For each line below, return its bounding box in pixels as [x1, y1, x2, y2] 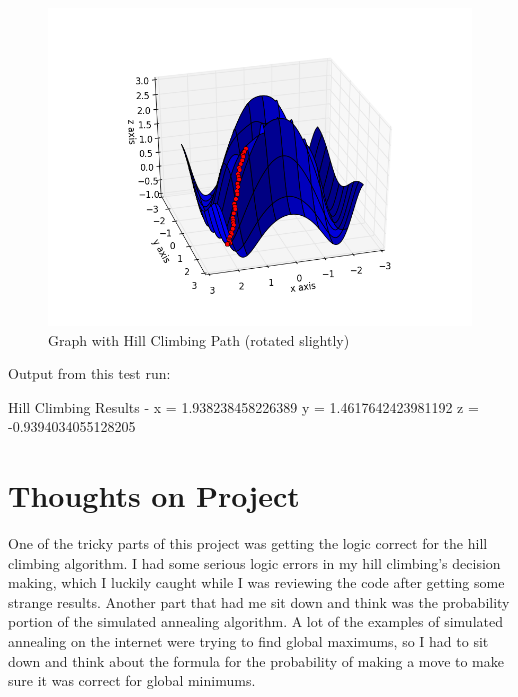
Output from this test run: [8, 363, 171, 384]
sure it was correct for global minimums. [8, 670, 256, 691]
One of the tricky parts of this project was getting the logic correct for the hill [8, 533, 488, 554]
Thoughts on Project [8, 475, 300, 516]
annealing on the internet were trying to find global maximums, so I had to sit [8, 631, 489, 652]
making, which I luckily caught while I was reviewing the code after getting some [8, 572, 505, 593]
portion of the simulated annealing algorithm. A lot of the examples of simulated [8, 611, 503, 632]
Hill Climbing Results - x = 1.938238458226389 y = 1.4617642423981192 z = [8, 396, 479, 417]
